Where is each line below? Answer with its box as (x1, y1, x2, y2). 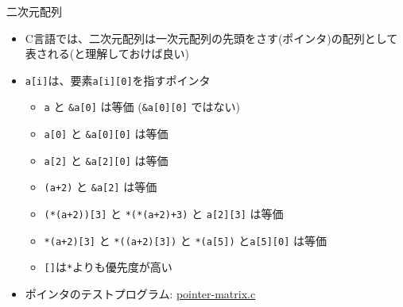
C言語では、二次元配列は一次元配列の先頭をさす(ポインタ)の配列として (25, 29, 398, 46)
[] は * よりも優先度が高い (44, 259, 172, 275)
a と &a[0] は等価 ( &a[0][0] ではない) (44, 98, 241, 115)
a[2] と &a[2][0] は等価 (44, 152, 169, 168)
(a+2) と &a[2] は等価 (44, 178, 157, 195)
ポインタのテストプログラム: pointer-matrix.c (25, 286, 256, 302)
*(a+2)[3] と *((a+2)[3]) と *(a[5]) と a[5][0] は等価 (44, 232, 327, 248)
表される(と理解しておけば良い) (25, 45, 189, 62)
